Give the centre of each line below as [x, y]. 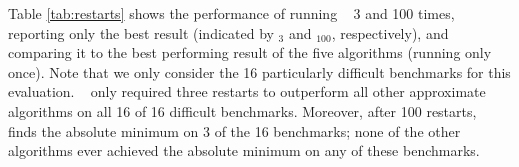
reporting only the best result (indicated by [141, 32]
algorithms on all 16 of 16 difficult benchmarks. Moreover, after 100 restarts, [242, 110]
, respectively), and [390, 32]
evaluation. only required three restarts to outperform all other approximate [247, 91]
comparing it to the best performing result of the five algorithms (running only [250, 52]
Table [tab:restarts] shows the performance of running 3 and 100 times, [231, 13]
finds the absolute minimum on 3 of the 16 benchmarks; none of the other [234, 130]
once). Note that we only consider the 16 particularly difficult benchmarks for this [259, 71]
